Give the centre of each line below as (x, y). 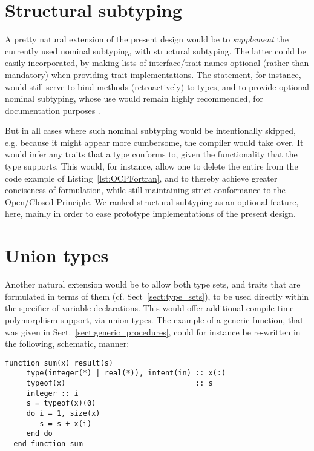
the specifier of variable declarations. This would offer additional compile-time (149, 308)
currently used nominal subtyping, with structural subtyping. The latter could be (155, 51)
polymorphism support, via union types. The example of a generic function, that (154, 319)
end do (39, 434)
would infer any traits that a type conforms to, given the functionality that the (151, 154)
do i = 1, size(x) (63, 413)
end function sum (48, 443)
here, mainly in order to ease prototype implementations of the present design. (150, 213)
